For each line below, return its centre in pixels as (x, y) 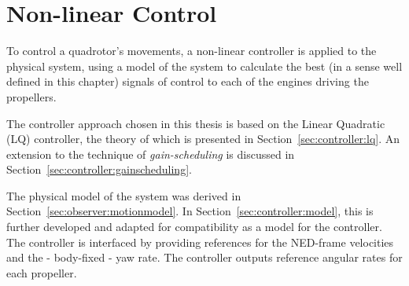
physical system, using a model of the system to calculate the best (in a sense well (204, 66)
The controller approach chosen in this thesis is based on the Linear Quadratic (196, 123)
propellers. (31, 96)
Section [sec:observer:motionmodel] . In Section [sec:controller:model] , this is (190, 211)
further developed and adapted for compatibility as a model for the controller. (194, 227)
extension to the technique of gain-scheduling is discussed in (151, 154)
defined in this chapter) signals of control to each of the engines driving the (188, 81)
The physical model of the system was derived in (124, 195)
